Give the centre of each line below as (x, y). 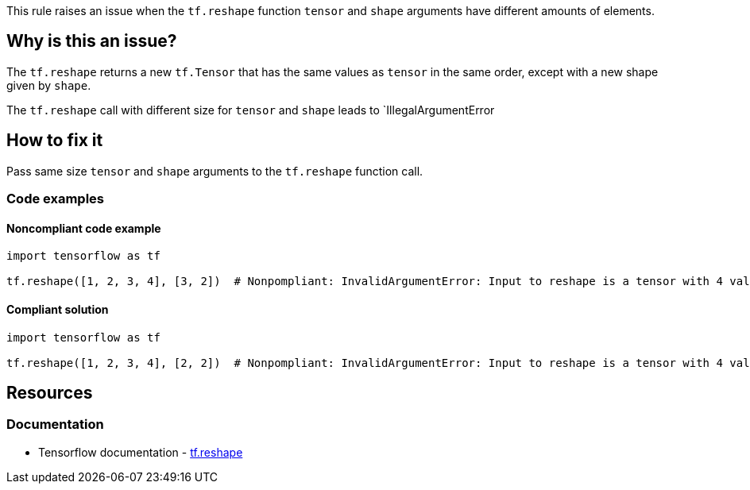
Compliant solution (58, 309)
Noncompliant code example (84, 228)
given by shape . (49, 85)
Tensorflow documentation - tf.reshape (141, 452)
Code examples (56, 199)
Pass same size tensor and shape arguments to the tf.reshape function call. (215, 171)
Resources (50, 392)
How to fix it (55, 141)
